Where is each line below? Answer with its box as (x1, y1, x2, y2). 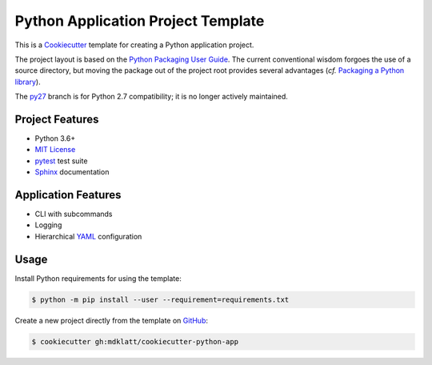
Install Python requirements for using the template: (14, 273, 182, 283)
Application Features (14, 188, 122, 202)
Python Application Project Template (14, 12, 265, 30)
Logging (34, 220, 62, 230)
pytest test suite (34, 156, 88, 166)
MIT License (34, 145, 76, 154)
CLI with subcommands (34, 209, 113, 219)
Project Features (14, 112, 99, 126)
